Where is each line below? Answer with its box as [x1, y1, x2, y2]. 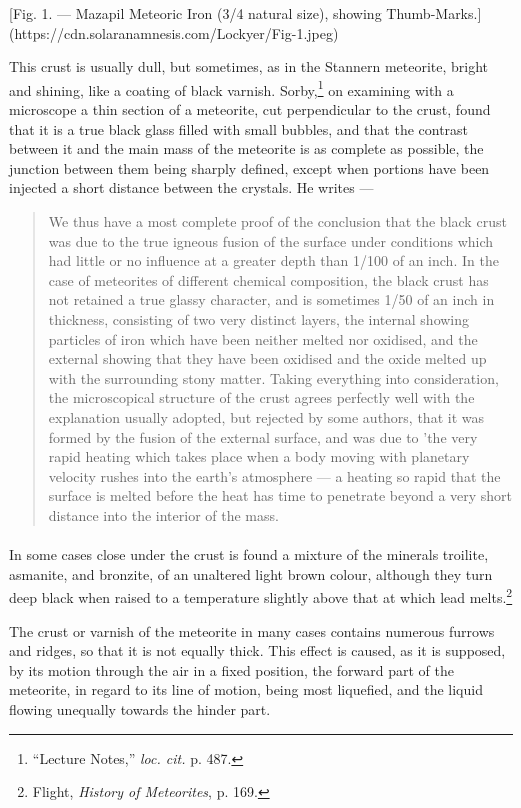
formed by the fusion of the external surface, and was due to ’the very [48, 426, 478, 447]
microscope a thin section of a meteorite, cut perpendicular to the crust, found [9, 99, 491, 120]
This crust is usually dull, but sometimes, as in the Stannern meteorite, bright [9, 56, 489, 77]
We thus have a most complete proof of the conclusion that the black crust [48, 211, 507, 231]
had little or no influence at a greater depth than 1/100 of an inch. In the [48, 250, 499, 271]
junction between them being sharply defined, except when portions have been [9, 157, 490, 178]
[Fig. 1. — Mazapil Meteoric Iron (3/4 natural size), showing [9, 3, 382, 23]
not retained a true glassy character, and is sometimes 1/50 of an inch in [48, 289, 495, 310]
